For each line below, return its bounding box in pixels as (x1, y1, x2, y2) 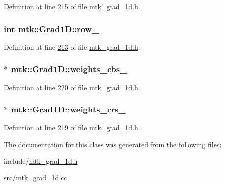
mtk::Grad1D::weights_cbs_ (11, 63, 127, 75)
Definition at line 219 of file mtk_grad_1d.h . (4, 122, 140, 133)
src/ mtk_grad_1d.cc (4, 172, 67, 183)
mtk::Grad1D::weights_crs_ (11, 103, 126, 115)
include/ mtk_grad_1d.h (4, 155, 78, 166)
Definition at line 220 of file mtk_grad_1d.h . (4, 82, 140, 92)
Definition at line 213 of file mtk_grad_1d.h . (4, 41, 140, 52)
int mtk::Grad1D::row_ (4, 22, 99, 35)
